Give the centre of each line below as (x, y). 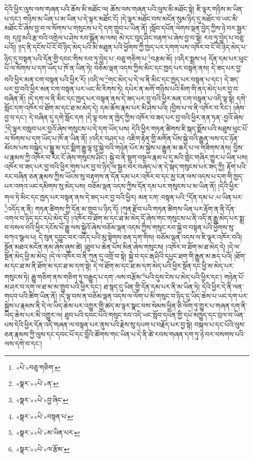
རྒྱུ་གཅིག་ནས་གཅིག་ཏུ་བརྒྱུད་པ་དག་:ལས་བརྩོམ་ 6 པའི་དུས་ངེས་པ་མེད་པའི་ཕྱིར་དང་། (127, 276)
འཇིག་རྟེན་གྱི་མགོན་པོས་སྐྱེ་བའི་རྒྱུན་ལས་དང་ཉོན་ (183, 138)
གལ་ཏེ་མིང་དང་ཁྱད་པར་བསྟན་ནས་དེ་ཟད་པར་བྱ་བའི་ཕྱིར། (70, 197)
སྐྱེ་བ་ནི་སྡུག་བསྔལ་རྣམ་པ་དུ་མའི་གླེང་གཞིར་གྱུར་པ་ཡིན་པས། (178, 157)
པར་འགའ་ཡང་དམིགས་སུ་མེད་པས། (45, 185)
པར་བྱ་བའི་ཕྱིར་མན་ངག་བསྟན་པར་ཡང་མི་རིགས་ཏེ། (64, 89)
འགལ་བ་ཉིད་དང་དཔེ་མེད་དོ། (37, 218)
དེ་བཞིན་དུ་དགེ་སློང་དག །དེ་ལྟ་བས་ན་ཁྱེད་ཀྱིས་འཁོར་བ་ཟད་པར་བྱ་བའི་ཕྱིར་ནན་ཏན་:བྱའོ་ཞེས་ (136, 117)
